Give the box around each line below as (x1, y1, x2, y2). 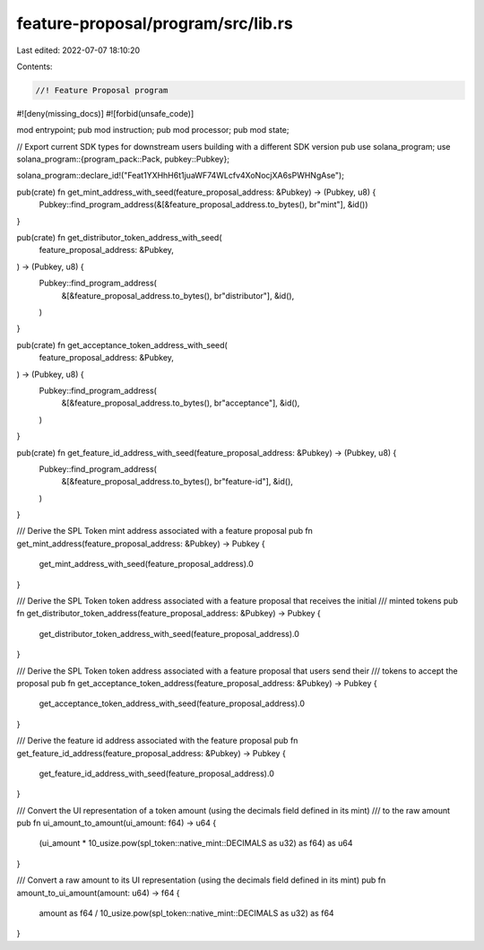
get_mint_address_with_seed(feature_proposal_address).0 (39, 559, 255, 570)
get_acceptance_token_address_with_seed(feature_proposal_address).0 (39, 698, 305, 709)
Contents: (16, 61, 53, 72)
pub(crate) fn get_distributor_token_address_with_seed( (16, 232, 223, 243)
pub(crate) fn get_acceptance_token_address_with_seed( (16, 339, 228, 350)
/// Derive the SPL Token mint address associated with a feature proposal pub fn (16, 526, 314, 536)
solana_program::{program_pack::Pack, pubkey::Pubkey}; (16, 153, 230, 165)
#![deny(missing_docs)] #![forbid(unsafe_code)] (16, 108, 194, 118)
